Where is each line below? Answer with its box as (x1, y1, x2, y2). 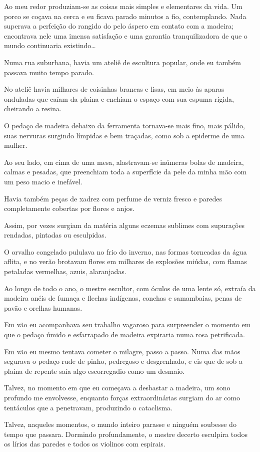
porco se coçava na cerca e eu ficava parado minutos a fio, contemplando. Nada (4, 11, 246, 21)
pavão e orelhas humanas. (4, 302, 82, 313)
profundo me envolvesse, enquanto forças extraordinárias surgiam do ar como (4, 392, 240, 402)
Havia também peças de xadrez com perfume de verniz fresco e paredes (4, 193, 222, 203)
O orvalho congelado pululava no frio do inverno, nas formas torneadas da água (4, 246, 247, 257)
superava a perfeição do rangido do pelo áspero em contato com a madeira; (4, 21, 234, 31)
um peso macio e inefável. (4, 176, 82, 186)
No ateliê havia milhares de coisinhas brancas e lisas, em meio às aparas (4, 84, 224, 94)
